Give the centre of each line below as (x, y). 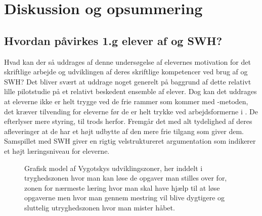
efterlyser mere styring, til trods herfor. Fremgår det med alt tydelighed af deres (128, 121)
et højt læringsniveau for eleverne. (57, 150)
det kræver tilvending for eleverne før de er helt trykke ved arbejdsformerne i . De (131, 111)
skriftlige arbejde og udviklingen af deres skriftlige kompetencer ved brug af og (126, 72)
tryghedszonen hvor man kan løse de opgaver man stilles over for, (126, 178)
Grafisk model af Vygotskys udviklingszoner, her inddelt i (114, 168)
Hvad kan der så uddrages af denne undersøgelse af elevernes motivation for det (127, 61)
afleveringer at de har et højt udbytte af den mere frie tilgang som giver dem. (124, 131)
